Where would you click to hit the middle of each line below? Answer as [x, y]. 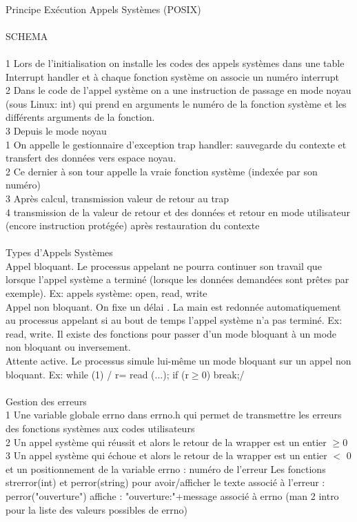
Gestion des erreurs [46, 401]
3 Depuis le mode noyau [56, 130]
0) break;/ [223, 374]
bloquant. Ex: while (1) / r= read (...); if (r [97, 374]
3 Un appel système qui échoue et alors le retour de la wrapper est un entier [166, 455]
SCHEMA [27, 36]
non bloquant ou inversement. [68, 347]
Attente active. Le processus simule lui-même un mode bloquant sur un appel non [178, 361]
